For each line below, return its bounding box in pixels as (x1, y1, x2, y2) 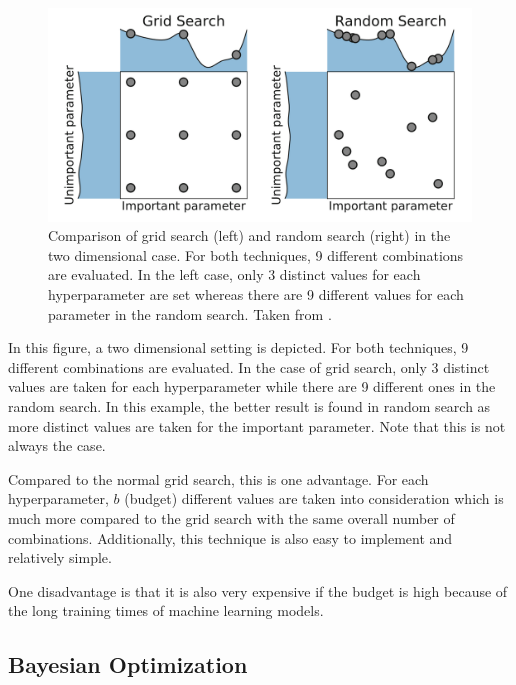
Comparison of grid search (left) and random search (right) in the (48, 225, 451, 246)
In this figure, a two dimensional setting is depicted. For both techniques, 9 (8, 337, 469, 358)
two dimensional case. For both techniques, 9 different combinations (48, 244, 464, 265)
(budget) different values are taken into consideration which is (124, 488, 504, 509)
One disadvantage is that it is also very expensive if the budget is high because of (8, 580, 508, 601)
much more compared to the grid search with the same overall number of (8, 507, 455, 528)
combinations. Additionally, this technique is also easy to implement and (8, 527, 453, 548)
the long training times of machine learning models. (8, 600, 324, 621)
